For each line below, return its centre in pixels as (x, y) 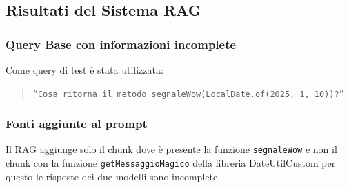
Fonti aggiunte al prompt (77, 124)
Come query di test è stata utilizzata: (84, 70)
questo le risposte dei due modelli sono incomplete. (113, 176)
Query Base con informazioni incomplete (121, 44)
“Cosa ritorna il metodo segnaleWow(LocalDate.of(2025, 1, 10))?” (188, 94)
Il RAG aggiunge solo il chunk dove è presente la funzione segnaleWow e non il (171, 149)
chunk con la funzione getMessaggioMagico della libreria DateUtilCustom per (171, 163)
